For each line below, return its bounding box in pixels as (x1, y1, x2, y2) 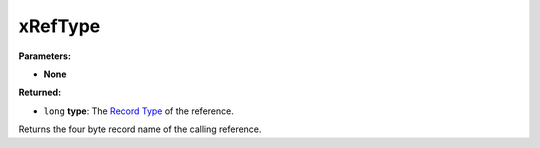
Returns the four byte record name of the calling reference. (18, 123, 262, 135)
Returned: (18, 86, 62, 99)
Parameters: (18, 50, 72, 62)
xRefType (18, 15, 101, 37)
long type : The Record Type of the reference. (43, 105, 234, 117)
